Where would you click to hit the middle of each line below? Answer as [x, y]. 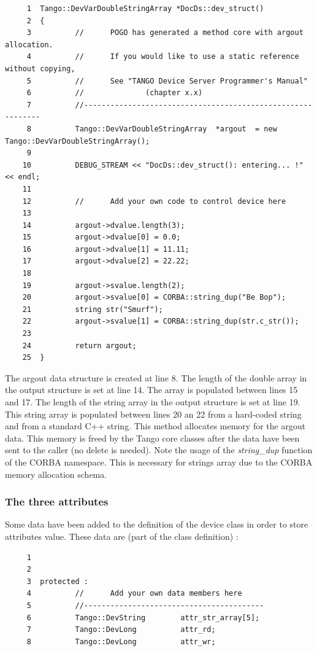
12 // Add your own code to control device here [154, 201]
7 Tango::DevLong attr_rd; [121, 630]
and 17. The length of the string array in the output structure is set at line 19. [153, 402]
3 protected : [58, 581]
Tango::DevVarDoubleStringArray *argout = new [176, 129]
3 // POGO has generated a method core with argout [165, 33]
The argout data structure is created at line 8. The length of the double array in [156, 377]
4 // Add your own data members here [134, 594]
